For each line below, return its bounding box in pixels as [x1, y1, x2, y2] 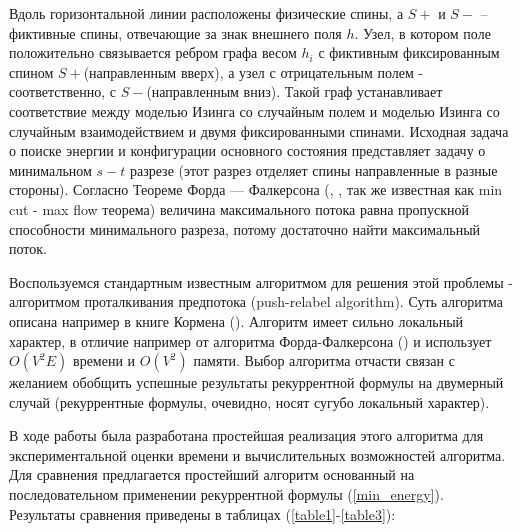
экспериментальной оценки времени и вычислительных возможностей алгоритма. [9, 444, 506, 465]
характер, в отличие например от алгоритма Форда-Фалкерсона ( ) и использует [9, 330, 492, 351]
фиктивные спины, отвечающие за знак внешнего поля [9, 22, 342, 43]
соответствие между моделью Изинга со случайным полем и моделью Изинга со [9, 100, 500, 121]
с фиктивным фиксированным [318, 42, 500, 63]
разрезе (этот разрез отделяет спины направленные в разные [129, 159, 498, 180]
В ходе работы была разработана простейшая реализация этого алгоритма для [9, 425, 484, 446]
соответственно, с [9, 81, 117, 102]
